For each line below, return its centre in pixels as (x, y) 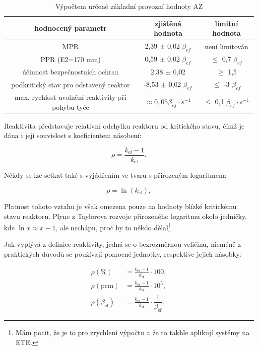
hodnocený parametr (70, 28)
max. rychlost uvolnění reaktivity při (70, 97)
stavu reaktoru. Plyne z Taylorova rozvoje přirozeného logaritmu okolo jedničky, (126, 216)
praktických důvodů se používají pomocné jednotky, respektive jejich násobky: (123, 254)
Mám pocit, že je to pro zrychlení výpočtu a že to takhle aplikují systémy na (132, 332)
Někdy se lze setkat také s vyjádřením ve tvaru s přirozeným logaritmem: (115, 175)
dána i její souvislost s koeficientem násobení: (73, 135)
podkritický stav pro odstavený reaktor (70, 84)
